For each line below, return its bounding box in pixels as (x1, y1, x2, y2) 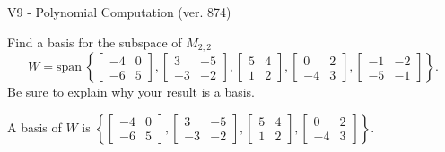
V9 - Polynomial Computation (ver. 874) (7, 3, 231, 21)
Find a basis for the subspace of (7, 32, 182, 51)
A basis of (7, 117, 62, 136)
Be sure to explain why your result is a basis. (7, 82, 256, 101)
